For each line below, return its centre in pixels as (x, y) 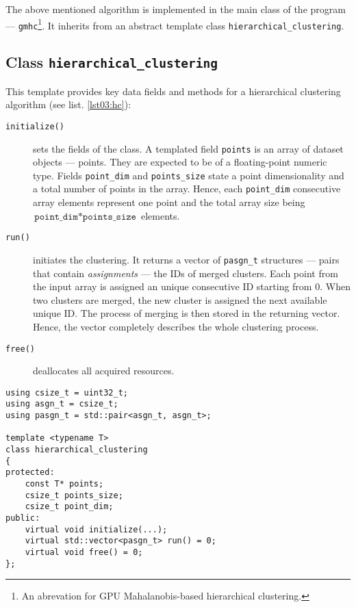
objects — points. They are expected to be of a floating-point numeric (180, 162)
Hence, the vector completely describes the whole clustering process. (176, 326)
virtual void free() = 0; (84, 552)
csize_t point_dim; (69, 507)
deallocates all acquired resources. (104, 371)
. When (335, 286)
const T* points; (64, 484)
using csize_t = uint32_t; (67, 392)
